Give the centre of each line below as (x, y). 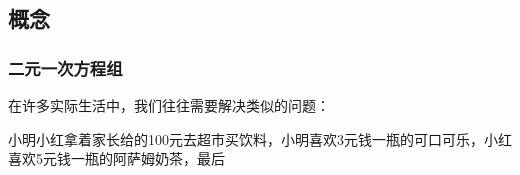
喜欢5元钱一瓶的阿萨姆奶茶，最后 (116, 158)
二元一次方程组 (65, 67)
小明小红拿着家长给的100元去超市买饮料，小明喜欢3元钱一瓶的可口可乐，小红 (260, 138)
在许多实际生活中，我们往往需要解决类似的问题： (169, 105)
